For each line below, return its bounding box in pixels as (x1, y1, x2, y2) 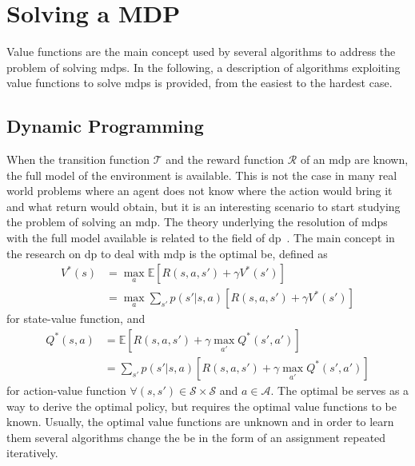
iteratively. (6, 444, 58, 461)
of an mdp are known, (300, 151, 409, 168)
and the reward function (166, 151, 285, 168)
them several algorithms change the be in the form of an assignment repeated (6, 428, 386, 445)
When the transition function (6, 151, 150, 168)
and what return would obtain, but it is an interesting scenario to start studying (6, 197, 401, 214)
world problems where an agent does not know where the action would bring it (6, 182, 393, 199)
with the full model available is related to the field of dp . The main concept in (6, 229, 395, 246)
